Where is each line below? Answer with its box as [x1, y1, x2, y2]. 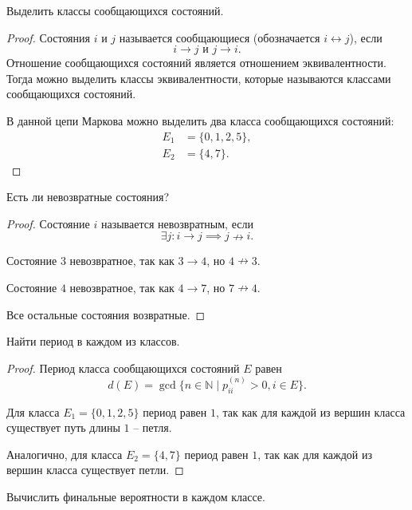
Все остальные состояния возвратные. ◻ [6, 306, 206, 322]
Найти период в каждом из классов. [6, 333, 180, 350]
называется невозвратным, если [100, 215, 253, 231]
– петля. [133, 419, 172, 436]
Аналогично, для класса [6, 445, 123, 462]
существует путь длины [6, 419, 120, 436]
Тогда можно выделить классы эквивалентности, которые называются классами [6, 69, 391, 86]
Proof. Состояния [6, 29, 90, 45]
